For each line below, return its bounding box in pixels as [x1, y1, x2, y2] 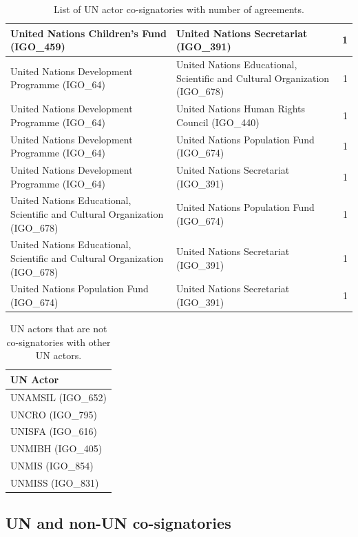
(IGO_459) [10, 39, 65, 54]
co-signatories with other [6, 334, 111, 349]
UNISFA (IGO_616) [10, 424, 97, 438]
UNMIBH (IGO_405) [10, 441, 103, 456]
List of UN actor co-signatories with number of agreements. [54, 2, 304, 16]
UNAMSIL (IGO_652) [10, 389, 107, 404]
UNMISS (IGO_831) [10, 475, 99, 489]
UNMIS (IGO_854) [10, 458, 94, 473]
